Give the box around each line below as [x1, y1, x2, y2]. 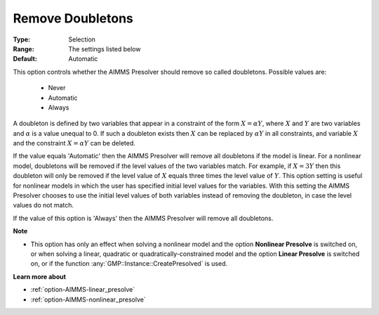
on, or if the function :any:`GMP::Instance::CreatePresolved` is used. [30, 259, 228, 268]
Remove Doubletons [13, 11, 133, 26]
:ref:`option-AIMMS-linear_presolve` [30, 285, 135, 294]
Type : [13, 35, 31, 44]
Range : [13, 44, 34, 53]
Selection [68, 35, 96, 44]
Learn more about [13, 272, 67, 281]
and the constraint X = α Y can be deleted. [13, 139, 136, 148]
